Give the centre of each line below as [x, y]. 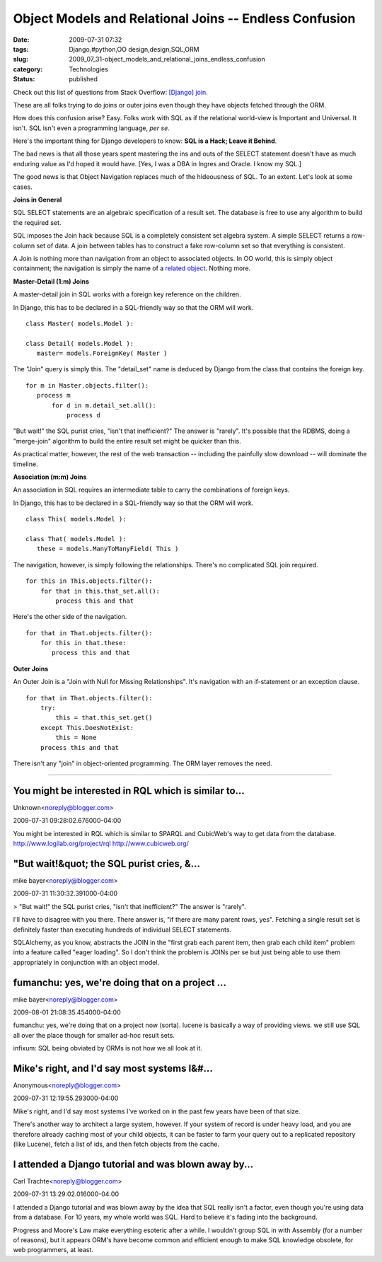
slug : [21, 59]
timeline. [25, 464]
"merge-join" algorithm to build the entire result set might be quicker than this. [127, 441]
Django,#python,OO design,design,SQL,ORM [134, 49]
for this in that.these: [83, 643]
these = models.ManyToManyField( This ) [108, 549]
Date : [21, 40]
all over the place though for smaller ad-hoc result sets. [94, 1035]
